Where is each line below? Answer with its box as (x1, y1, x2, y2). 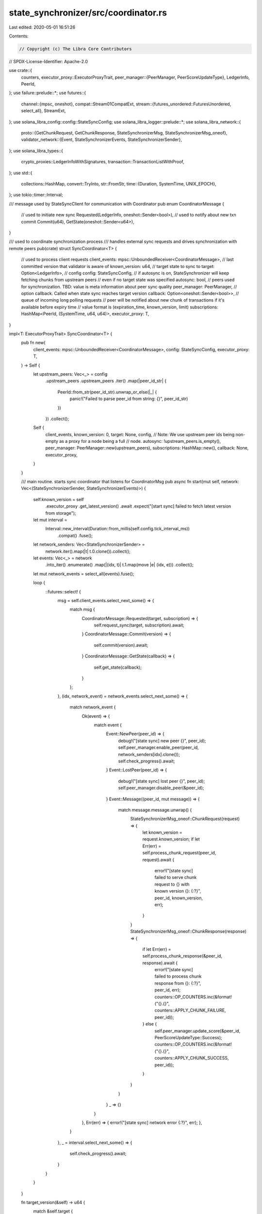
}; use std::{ (9, 170, 33, 176)
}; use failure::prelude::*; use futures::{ (9, 90, 86, 96)
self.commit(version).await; (94, 642, 148, 648)
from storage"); (45, 510, 76, 516)
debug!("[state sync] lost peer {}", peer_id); (118, 778, 205, 784)
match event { (94, 722, 122, 728)
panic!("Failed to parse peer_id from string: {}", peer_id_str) (69, 396, 188, 402)
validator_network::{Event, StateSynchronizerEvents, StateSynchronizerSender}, (21, 136, 182, 143)
